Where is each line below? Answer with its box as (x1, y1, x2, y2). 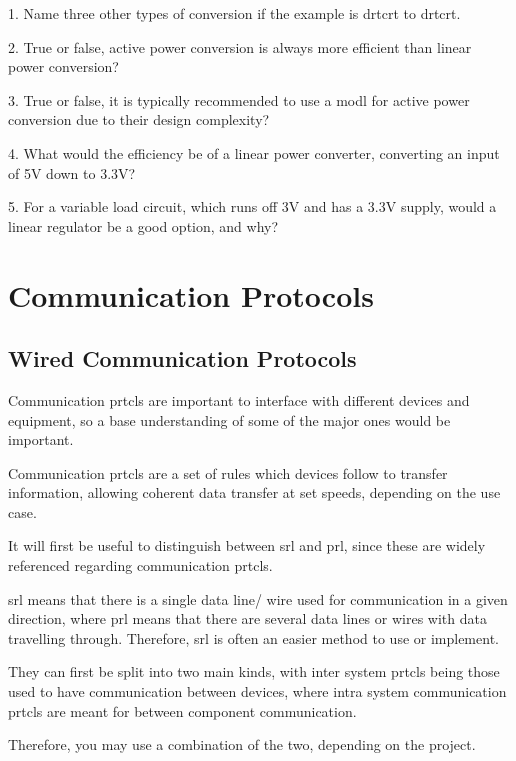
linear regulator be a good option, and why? (8, 215, 279, 236)
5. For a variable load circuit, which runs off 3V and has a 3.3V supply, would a (8, 196, 497, 217)
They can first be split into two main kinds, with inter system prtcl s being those (8, 661, 500, 682)
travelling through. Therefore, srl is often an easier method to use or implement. (8, 627, 499, 648)
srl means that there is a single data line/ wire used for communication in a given (8, 588, 508, 609)
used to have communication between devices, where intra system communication (8, 681, 507, 702)
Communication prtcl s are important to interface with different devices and (8, 389, 470, 410)
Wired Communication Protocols (8, 343, 357, 374)
